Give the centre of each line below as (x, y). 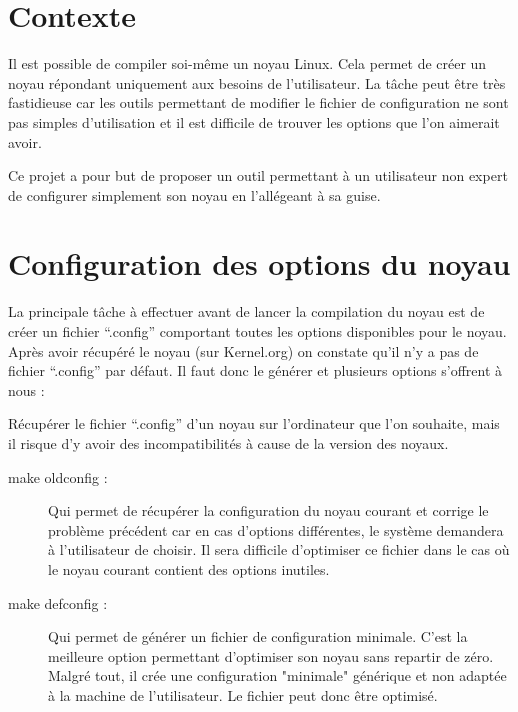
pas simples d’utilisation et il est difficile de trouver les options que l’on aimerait (254, 121)
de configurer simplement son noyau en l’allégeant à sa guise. (194, 194)
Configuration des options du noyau (259, 263)
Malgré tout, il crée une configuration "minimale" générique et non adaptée (277, 675)
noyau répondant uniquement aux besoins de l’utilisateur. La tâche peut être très (257, 82)
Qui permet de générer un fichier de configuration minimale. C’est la (258, 636)
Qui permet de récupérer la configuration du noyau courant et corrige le (268, 510)
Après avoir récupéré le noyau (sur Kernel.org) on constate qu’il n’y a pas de (243, 350)
